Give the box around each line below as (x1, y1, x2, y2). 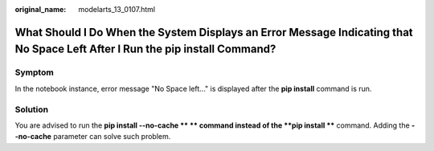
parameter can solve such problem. (53, 132, 171, 141)
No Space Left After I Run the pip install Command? (14, 43, 276, 56)
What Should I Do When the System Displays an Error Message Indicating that (14, 25, 413, 39)
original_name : (14, 5, 67, 14)
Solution (14, 104, 49, 115)
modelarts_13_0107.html (78, 5, 156, 14)
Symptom (14, 67, 54, 78)
